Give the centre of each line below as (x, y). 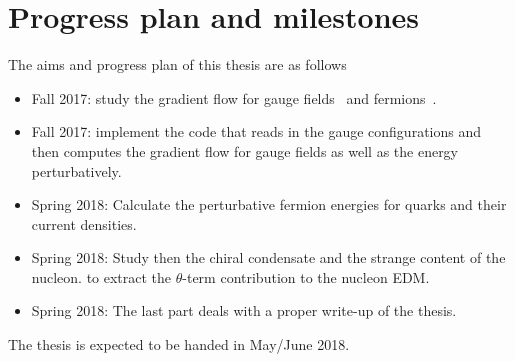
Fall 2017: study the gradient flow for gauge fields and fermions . (234, 97)
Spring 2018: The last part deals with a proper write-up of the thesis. (244, 310)
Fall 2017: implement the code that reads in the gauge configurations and (256, 131)
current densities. (84, 223)
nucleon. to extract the (101, 276)
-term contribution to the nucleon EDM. (306, 276)
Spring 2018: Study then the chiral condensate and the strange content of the (268, 257)
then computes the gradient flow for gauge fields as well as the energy (245, 150)
